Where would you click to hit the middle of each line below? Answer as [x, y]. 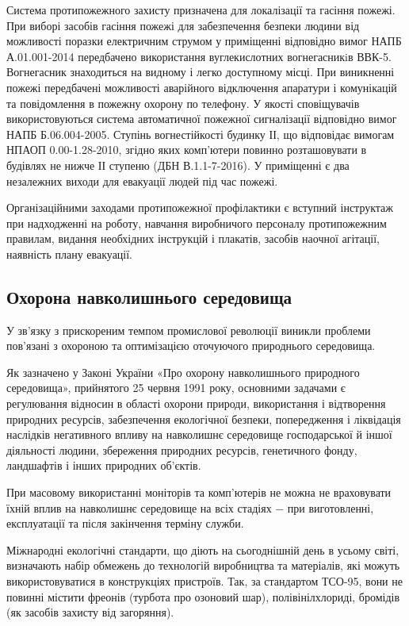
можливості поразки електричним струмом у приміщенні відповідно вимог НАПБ [204, 41]
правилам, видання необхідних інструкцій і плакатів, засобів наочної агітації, [193, 238]
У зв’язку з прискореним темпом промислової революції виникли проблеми [189, 330]
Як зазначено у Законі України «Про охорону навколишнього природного [183, 372]
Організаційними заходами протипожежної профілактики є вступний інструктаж [200, 207]
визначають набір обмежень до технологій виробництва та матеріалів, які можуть [203, 565]
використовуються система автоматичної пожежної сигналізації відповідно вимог [202, 119]
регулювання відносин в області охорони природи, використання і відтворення [196, 403]
